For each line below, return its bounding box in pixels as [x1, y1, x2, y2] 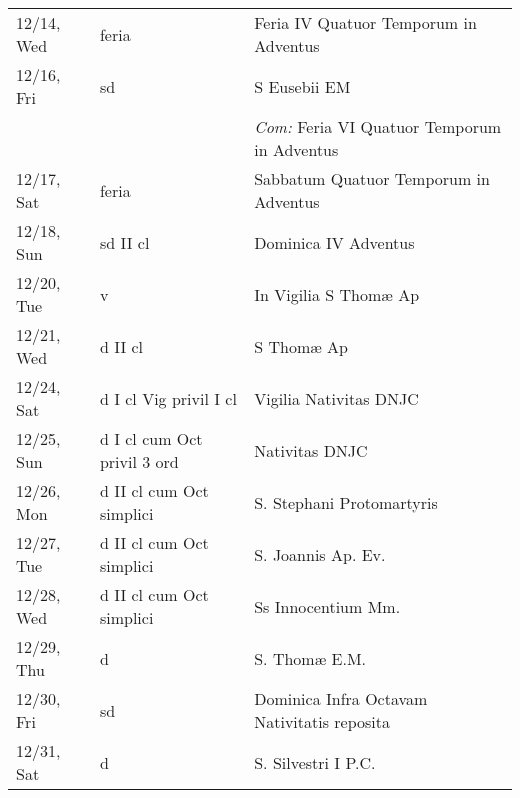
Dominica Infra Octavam [254, 687, 428, 710]
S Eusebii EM [254, 74, 351, 98]
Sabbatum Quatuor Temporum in [254, 167, 490, 190]
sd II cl [99, 230, 150, 254]
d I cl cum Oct [99, 427, 203, 450]
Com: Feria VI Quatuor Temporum [254, 115, 502, 138]
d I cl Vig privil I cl [99, 386, 237, 410]
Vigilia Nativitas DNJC [254, 386, 419, 410]
